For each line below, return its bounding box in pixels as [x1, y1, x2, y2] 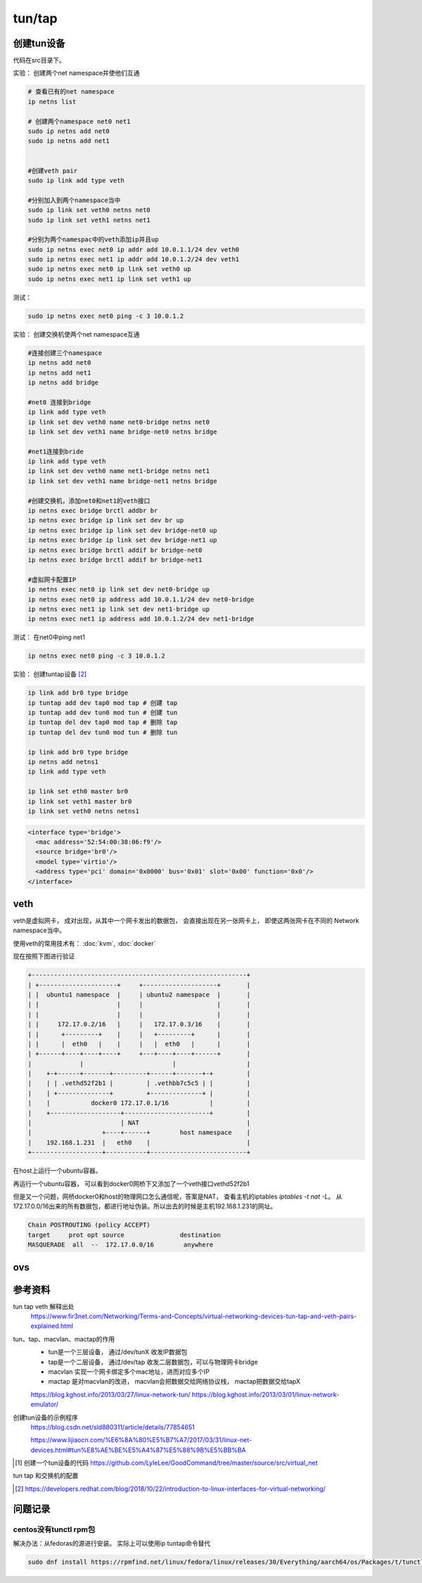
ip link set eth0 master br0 [27, 787, 129, 796]
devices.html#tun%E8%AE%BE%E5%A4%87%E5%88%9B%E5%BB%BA [30, 1446, 246, 1454]
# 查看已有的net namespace [27, 88, 115, 96]
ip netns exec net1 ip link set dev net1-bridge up [27, 605, 210, 613]
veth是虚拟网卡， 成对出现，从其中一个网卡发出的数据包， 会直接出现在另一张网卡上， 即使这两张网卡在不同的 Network [13, 916, 359, 925]
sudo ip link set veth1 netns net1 [27, 215, 151, 224]
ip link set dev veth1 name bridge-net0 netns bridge [27, 427, 217, 436]
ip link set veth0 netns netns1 [27, 807, 140, 815]
